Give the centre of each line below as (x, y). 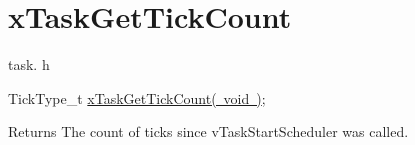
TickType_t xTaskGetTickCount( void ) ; (137, 97)
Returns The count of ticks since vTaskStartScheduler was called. (208, 131)
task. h (29, 64)
